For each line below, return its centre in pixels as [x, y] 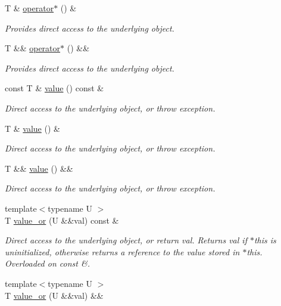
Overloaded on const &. [47, 263]
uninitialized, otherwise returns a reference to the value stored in [122, 251]
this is [265, 240]
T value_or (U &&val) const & [62, 220]
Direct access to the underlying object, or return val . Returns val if [126, 240]
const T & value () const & [54, 88]
